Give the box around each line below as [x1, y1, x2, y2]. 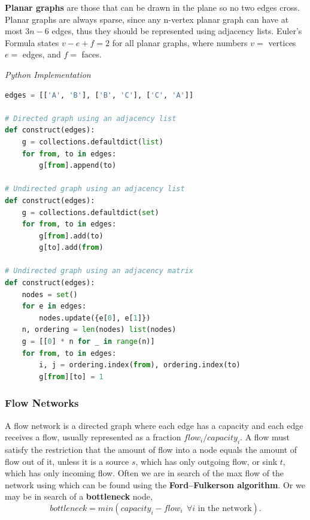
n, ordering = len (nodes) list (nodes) [22, 325, 177, 334]
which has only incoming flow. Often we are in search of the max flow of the [5, 467, 284, 479]
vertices [268, 36, 296, 49]
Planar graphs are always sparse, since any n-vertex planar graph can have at [5, 13, 289, 25]
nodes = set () [22, 290, 78, 299]
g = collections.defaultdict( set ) [22, 208, 159, 217]
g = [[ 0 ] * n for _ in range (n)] [22, 337, 155, 346]
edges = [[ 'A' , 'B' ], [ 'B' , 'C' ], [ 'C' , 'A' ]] [5, 90, 194, 99]
